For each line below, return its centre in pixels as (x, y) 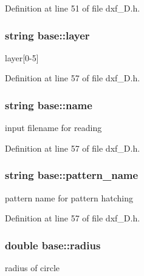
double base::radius (53, 245)
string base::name (49, 105)
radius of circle (32, 268)
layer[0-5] (22, 57)
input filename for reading (53, 128)
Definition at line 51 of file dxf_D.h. (73, 8)
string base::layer (47, 35)
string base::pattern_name (72, 175)
